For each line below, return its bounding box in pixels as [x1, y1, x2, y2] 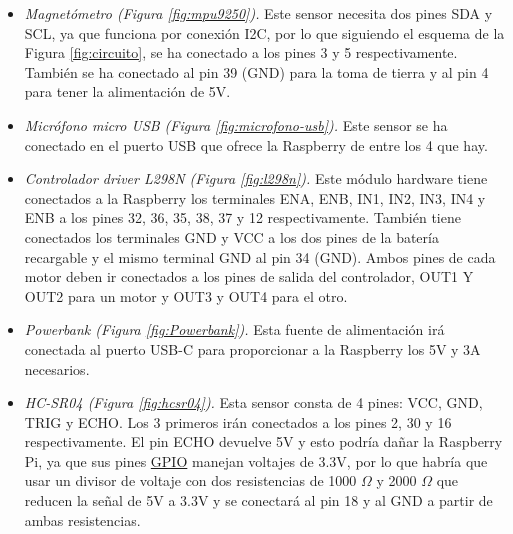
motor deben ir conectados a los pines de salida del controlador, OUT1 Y [24, 266, 474, 287]
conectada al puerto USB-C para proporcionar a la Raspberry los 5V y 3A [24, 338, 481, 359]
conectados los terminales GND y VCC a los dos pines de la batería [24, 226, 439, 247]
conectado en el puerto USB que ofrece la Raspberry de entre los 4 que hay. [24, 134, 488, 155]
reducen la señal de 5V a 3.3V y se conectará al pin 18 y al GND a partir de [24, 490, 493, 511]
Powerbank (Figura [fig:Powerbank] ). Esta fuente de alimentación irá [24, 319, 445, 340]
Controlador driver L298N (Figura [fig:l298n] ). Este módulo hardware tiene [24, 168, 488, 189]
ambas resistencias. [24, 509, 141, 530]
